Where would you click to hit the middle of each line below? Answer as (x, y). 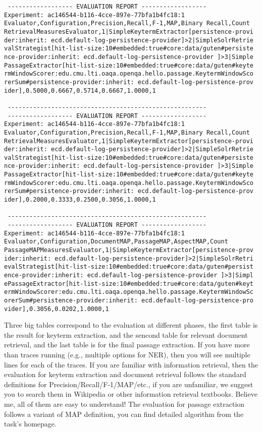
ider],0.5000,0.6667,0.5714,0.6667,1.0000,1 (80, 90)
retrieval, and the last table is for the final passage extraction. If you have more (127, 345)
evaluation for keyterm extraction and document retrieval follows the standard (125, 374)
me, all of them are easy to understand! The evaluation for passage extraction (124, 404)
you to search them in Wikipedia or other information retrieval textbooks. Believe (131, 394)
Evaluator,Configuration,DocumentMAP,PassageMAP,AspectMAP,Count (116, 242)
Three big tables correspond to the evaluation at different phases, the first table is (131, 325)
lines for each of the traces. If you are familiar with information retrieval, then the (131, 364)
